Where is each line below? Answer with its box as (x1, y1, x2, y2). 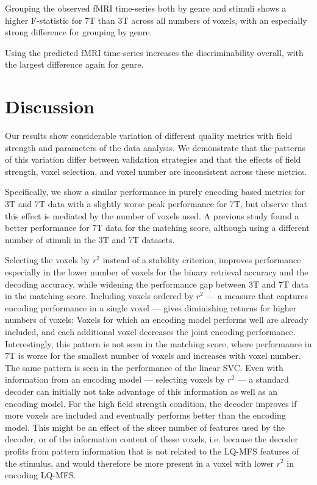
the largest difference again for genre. (5, 58, 144, 71)
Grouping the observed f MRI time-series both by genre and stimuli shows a (5, 2, 287, 14)
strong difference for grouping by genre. (5, 26, 152, 38)
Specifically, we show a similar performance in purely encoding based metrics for (5, 185, 305, 198)
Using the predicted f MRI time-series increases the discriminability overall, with (5, 46, 304, 58)
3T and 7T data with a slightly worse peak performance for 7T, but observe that (5, 197, 307, 210)
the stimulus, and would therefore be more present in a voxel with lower (5, 456, 274, 469)
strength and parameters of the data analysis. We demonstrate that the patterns (5, 141, 305, 154)
